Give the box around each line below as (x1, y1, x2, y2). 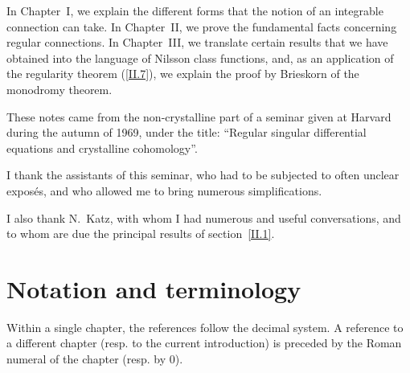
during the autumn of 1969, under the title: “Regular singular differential (6, 124, 367, 141)
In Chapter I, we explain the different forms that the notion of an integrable (6, 2, 383, 18)
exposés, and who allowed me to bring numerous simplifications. (6, 182, 322, 199)
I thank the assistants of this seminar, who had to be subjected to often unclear (6, 166, 400, 183)
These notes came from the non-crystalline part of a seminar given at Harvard (6, 108, 392, 125)
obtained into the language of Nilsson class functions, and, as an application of (6, 49, 394, 66)
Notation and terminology (6, 272, 301, 305)
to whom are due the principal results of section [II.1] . (6, 225, 275, 242)
